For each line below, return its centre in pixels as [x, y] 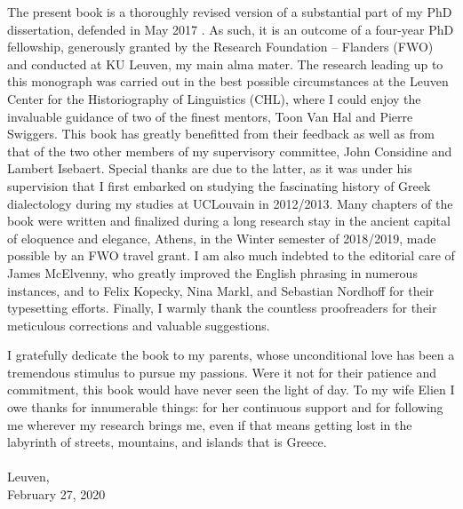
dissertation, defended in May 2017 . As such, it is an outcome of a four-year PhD [231, 29]
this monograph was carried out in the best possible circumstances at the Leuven [228, 81]
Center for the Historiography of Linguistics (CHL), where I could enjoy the [214, 98]
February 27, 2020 [56, 494]
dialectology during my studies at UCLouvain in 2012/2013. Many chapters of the [230, 203]
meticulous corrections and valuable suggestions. [139, 325]
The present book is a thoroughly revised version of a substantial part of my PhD [230, 12]
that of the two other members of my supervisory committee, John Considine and [230, 151]
